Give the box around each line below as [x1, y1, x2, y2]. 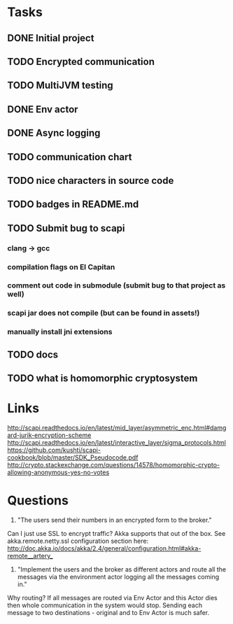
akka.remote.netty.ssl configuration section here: [7, 537, 149, 545]
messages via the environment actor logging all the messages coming [17, 572, 219, 581]
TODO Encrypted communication [7, 55, 155, 67]
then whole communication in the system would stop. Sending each [7, 601, 203, 609]
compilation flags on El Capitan [7, 262, 115, 271]
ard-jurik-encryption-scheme [7, 431, 92, 439]
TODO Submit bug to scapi [7, 222, 125, 234]
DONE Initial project [7, 32, 94, 44]
